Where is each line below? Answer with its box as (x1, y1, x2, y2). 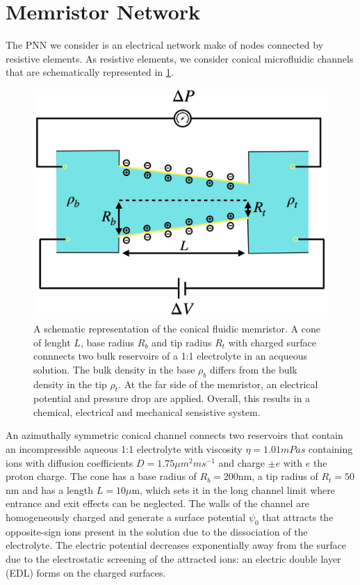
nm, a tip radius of (238, 469, 318, 483)
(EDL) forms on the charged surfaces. (6, 565, 166, 579)
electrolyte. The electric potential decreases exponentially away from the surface (6, 538, 346, 552)
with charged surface (228, 335, 316, 349)
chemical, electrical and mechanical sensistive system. (33, 404, 261, 419)
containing (308, 442, 353, 456)
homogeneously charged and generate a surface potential (6, 510, 246, 524)
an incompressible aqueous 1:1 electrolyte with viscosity (6, 442, 243, 456)
